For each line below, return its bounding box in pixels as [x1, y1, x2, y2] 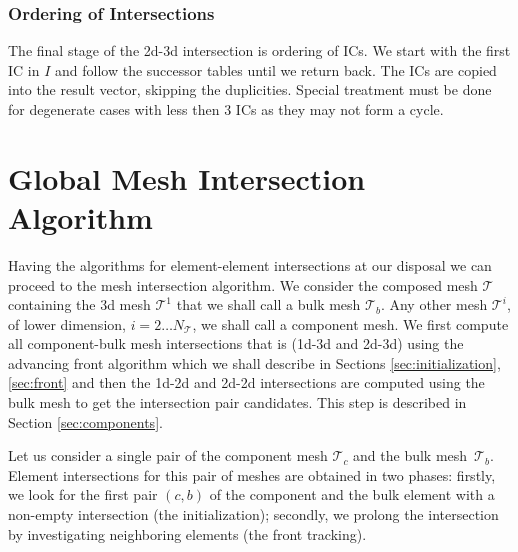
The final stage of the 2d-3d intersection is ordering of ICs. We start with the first [8, 40, 511, 61]
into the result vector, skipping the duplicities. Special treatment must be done [8, 79, 492, 100]
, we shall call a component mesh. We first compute [192, 313, 509, 334]
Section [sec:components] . [8, 411, 163, 432]
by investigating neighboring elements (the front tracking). [8, 523, 367, 544]
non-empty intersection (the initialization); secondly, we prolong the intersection [8, 504, 499, 525]
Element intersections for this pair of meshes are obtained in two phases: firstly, [8, 464, 496, 485]
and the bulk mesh [353, 445, 468, 466]
